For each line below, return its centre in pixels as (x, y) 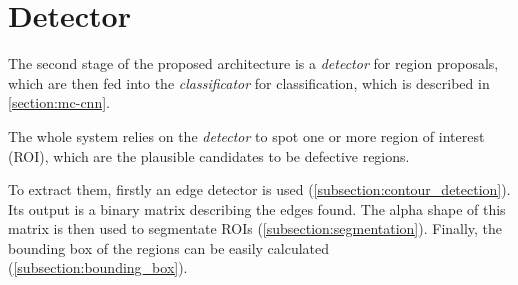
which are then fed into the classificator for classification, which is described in (249, 82)
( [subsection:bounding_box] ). (98, 267)
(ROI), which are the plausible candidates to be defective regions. (209, 155)
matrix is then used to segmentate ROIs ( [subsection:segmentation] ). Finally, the (255, 228)
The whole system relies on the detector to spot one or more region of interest (246, 135)
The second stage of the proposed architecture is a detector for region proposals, (253, 63)
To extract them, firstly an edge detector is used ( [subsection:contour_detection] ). (259, 189)
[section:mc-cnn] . (59, 102)
